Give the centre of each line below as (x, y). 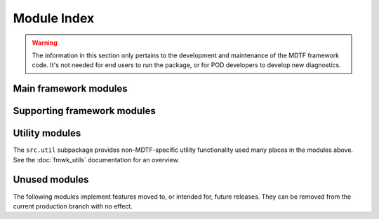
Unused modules (51, 179)
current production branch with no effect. (73, 206)
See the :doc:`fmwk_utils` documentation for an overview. (96, 160)
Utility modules (47, 133)
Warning (45, 43)
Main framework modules (70, 89)
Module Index (54, 18)
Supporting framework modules (84, 111)
